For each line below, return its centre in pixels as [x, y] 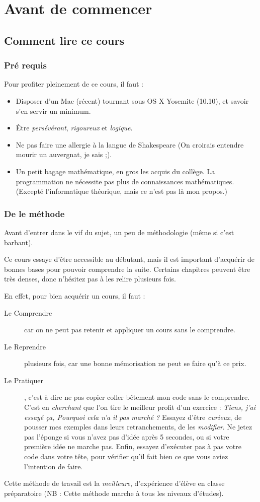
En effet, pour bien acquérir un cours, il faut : [75, 295]
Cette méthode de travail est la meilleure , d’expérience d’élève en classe [114, 483]
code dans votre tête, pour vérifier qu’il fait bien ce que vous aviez [126, 456]
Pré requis [25, 65]
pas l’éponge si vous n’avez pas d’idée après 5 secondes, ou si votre [127, 436]
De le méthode [34, 213]
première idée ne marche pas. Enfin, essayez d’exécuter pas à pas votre [133, 446]
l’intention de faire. [54, 466]
